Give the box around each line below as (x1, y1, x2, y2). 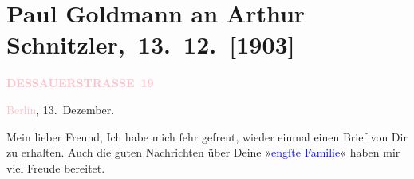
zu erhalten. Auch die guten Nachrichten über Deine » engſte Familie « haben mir (6, 144, 400, 161)
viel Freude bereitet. (6, 159, 105, 176)
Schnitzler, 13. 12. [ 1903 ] (6, 28, 295, 61)
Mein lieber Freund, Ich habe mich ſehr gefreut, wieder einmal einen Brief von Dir (6, 128, 408, 145)
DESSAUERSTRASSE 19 (6, 74, 154, 91)
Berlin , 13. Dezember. (6, 101, 115, 117)
